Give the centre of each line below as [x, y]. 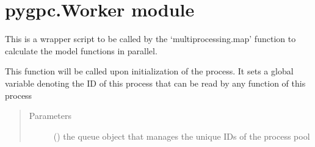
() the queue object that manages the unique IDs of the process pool [182, 136]
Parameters [50, 116]
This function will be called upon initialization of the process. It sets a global [149, 71]
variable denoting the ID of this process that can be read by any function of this [155, 83]
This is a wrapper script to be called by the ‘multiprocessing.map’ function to [150, 39]
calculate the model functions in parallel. [81, 50]
